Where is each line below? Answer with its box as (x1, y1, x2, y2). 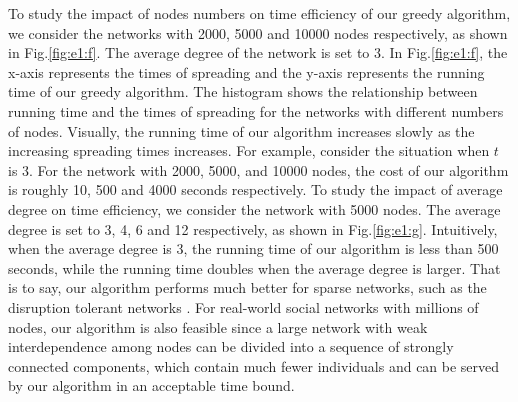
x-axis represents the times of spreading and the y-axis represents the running (8, 61, 485, 82)
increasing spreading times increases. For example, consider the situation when (8, 140, 490, 161)
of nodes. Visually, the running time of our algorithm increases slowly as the (8, 120, 475, 141)
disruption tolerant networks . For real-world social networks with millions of (8, 296, 479, 317)
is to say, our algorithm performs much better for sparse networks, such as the (8, 277, 487, 298)
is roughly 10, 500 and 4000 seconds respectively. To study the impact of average (8, 179, 503, 200)
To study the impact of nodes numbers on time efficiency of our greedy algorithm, (8, 3, 511, 23)
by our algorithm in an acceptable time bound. (8, 375, 295, 396)
